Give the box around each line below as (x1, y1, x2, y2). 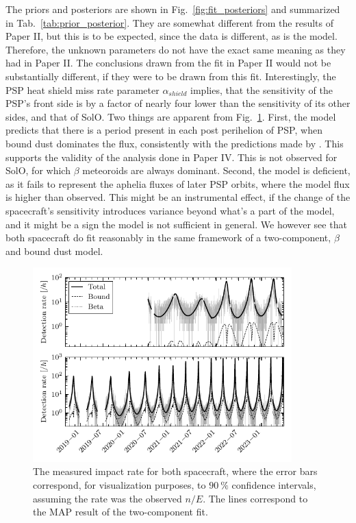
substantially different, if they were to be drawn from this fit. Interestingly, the (5, 69, 336, 83)
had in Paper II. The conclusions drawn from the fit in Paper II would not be (5, 56, 331, 70)
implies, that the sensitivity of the (190, 82, 333, 97)
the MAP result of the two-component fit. (33, 504, 208, 519)
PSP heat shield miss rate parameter (5, 82, 160, 97)
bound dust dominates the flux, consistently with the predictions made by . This (5, 136, 344, 150)
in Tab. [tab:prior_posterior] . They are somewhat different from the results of (5, 15, 333, 29)
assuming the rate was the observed (33, 491, 182, 505)
